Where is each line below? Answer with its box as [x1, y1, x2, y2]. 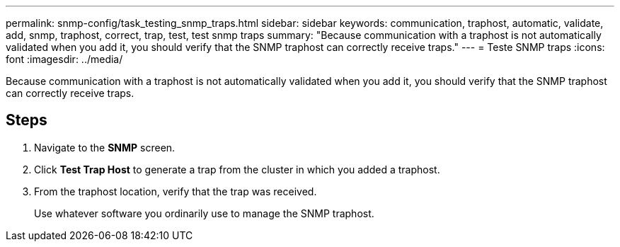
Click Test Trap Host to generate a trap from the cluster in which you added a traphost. [34, 163, 440, 176]
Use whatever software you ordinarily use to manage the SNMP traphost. [34, 207, 374, 219]
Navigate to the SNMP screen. [34, 141, 176, 154]
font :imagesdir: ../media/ [6, 53, 123, 65]
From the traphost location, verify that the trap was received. [34, 185, 317, 197]
